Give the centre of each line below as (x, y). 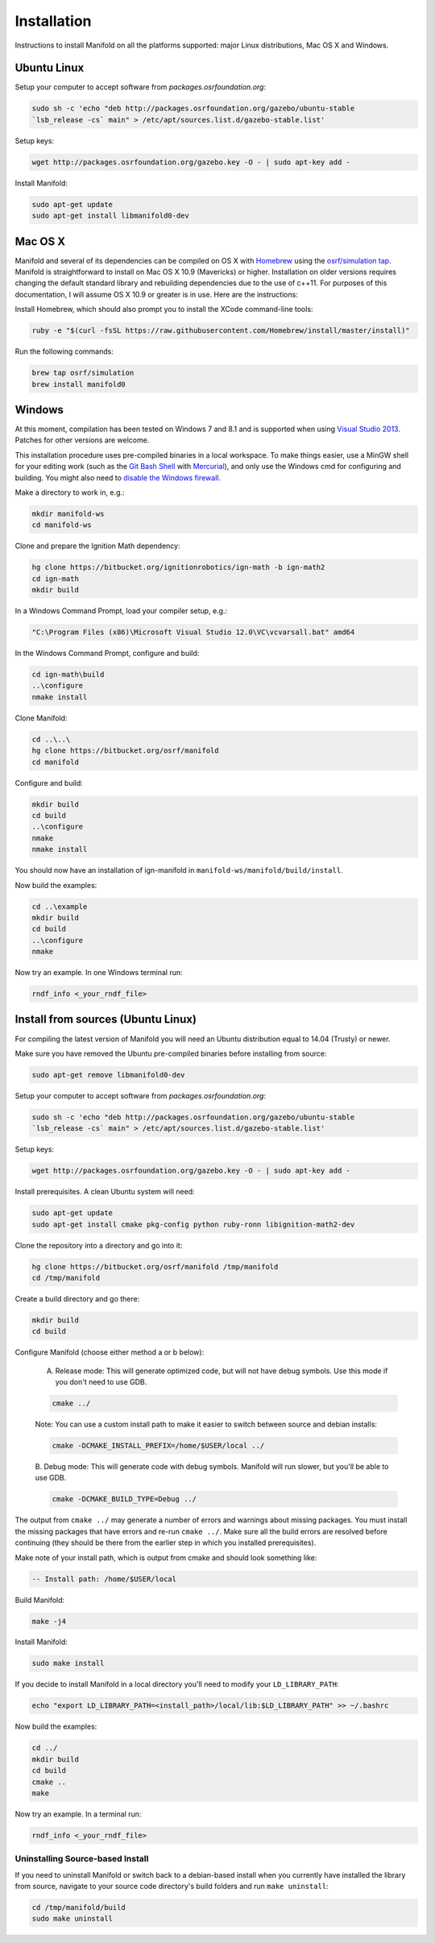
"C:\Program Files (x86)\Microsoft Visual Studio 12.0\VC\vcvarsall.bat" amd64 (193, 632)
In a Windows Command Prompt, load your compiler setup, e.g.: (121, 611)
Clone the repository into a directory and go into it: (99, 1245)
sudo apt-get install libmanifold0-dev (110, 216)
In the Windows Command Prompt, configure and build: (107, 654)
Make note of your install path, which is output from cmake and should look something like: (166, 1557)
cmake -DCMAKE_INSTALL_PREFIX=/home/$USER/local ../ (158, 1446)
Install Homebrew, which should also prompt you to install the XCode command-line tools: (164, 309)
